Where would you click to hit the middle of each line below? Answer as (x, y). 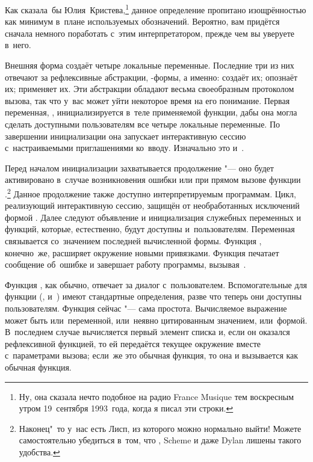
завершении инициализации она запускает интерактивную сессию (126, 136)
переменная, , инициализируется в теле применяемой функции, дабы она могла (151, 112)
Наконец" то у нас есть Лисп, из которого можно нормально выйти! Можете (160, 428)
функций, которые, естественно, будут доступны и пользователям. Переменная (150, 229)
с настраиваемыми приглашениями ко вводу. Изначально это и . (125, 148)
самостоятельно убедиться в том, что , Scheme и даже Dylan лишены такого (160, 440)
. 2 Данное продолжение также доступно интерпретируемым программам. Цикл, (150, 192)
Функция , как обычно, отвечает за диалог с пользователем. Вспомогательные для (156, 284)
